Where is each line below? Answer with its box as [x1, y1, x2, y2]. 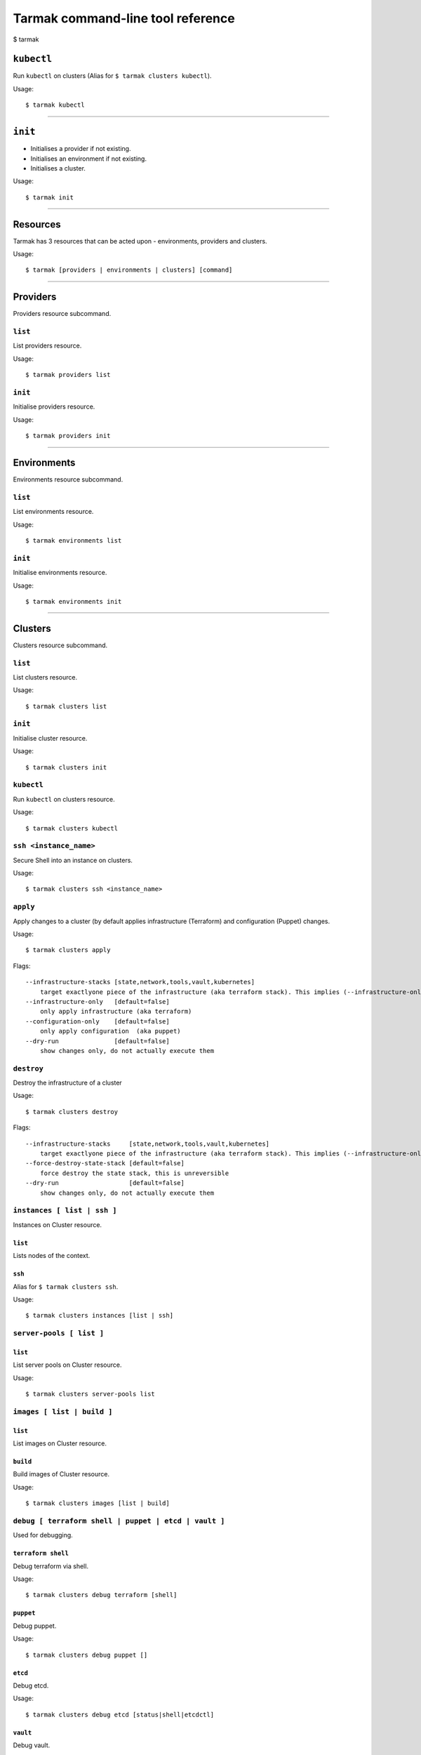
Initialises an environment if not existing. [30, 154, 147, 163]
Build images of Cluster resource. [13, 1470, 110, 1478]
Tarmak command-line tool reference [13, 11, 235, 26]
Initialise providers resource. [13, 402, 95, 411]
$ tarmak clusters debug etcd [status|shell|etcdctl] [25, 1710, 214, 1718]
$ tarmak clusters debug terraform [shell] [25, 1591, 178, 1599]
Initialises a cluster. [30, 164, 86, 172]
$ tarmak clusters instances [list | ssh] [25, 1311, 174, 1320]
